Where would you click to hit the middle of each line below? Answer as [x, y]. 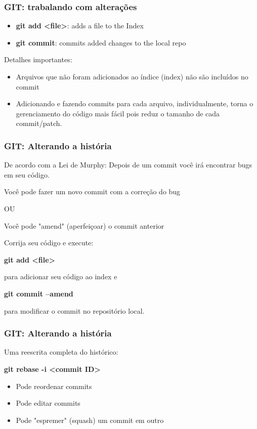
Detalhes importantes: [38, 59]
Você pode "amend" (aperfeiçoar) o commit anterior [84, 225]
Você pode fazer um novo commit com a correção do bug [92, 191]
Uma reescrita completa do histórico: [61, 352]
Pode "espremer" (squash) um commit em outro [90, 420]
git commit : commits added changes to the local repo [101, 42]
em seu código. [27, 174]
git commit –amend [39, 293]
